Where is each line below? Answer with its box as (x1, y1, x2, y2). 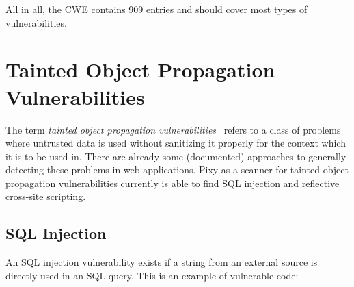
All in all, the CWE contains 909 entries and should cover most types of (5, 2, 308, 16)
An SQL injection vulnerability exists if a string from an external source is (5, 255, 318, 269)
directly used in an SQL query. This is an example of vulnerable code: (5, 268, 299, 282)
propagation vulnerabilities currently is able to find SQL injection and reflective (5, 175, 340, 190)
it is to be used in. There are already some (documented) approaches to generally (5, 149, 346, 163)
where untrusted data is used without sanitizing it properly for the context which (5, 136, 346, 150)
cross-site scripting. (5, 189, 86, 203)
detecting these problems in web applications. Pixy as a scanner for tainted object (5, 162, 349, 177)
